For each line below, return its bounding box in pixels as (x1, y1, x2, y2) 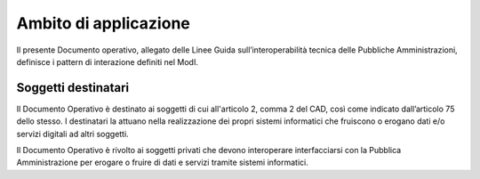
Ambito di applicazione (16, 13, 190, 33)
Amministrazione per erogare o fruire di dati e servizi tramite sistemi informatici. (16, 157, 308, 168)
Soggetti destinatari (16, 80, 129, 95)
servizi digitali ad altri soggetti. (16, 128, 129, 139)
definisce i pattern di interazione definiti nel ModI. (16, 56, 199, 67)
